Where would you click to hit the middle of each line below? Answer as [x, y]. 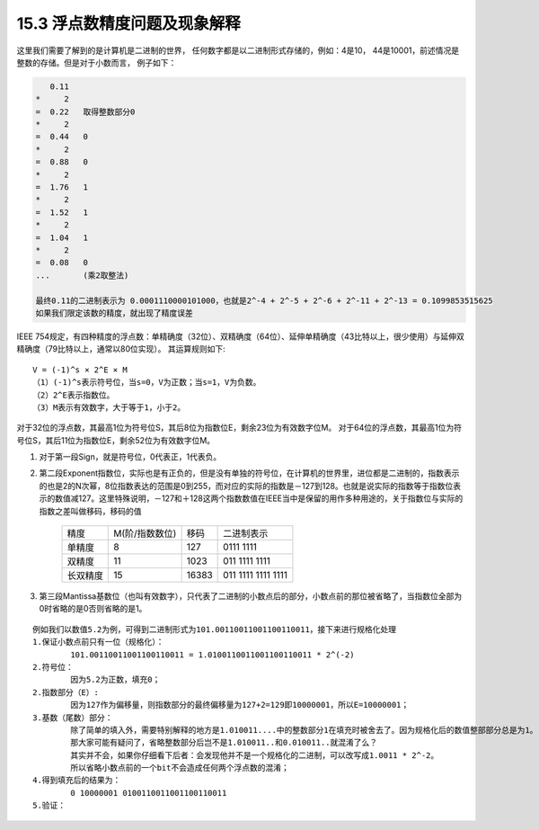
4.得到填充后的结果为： [77, 781]
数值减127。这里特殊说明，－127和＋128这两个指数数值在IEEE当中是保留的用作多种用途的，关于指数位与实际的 [259, 498]
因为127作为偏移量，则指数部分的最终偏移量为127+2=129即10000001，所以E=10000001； [240, 705]
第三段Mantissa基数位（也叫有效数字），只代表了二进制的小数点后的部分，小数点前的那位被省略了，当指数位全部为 [251, 596]
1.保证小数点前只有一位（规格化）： [98, 642]
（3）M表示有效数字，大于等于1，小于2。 [109, 407]
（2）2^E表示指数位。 [74, 395]
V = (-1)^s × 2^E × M [80, 370]
